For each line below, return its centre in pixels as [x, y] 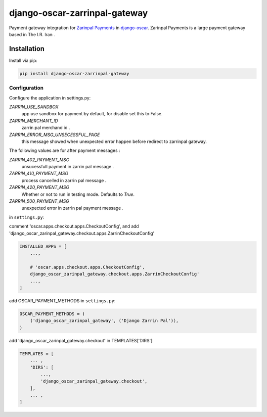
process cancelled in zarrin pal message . [64, 180]
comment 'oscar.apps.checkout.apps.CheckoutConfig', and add [74, 226]
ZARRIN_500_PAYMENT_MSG [39, 201]
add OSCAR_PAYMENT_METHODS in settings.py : [62, 301]
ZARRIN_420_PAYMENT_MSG [39, 187]
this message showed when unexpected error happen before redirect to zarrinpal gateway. [114, 141]
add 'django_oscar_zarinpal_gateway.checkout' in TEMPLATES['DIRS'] [81, 340]
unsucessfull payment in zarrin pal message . [68, 167]
